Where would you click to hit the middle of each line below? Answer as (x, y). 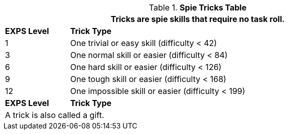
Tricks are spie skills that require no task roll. (198, 19)
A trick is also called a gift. (55, 115)
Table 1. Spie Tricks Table (198, 7)
